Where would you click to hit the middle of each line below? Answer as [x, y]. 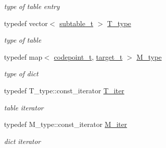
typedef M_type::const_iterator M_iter [66, 124]
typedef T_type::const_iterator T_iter [64, 90]
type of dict [21, 73]
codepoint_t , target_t [88, 56]
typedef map [23, 56]
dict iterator [22, 141]
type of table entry [32, 6]
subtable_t [76, 23]
